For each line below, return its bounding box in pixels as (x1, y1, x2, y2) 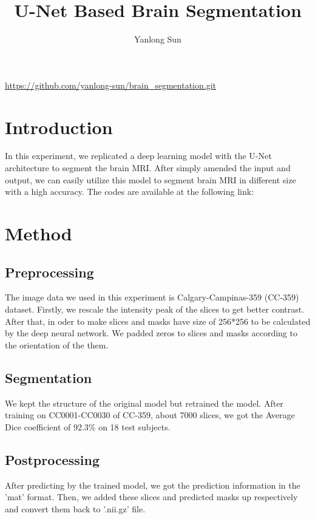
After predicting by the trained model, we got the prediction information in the (5, 478, 300, 491)
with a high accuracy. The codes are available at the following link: (5, 185, 254, 198)
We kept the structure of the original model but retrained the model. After (5, 396, 283, 409)
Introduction (5, 114, 113, 139)
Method (5, 221, 72, 245)
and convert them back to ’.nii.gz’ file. (5, 502, 146, 515)
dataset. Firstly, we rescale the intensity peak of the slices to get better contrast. (5, 302, 305, 315)
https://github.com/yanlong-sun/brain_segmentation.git (5, 78, 216, 91)
